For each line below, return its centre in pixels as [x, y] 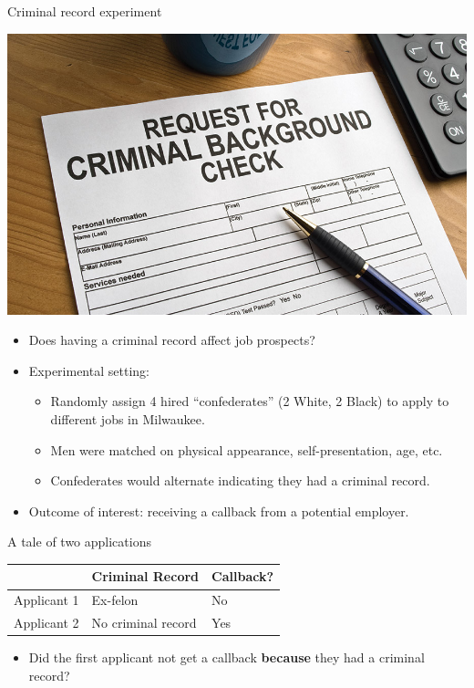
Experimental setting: [89, 370]
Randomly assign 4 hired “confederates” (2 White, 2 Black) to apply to [250, 401]
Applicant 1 [46, 600]
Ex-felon [115, 600]
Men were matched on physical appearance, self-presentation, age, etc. [247, 449]
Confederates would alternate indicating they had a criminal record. [240, 480]
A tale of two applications [79, 542]
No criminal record [144, 623]
